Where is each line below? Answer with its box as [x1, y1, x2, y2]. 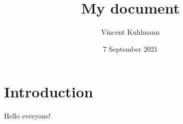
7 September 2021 [103, 43, 158, 54]
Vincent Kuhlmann [101, 27, 160, 37]
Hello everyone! [4, 110, 51, 121]
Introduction [4, 81, 93, 102]
